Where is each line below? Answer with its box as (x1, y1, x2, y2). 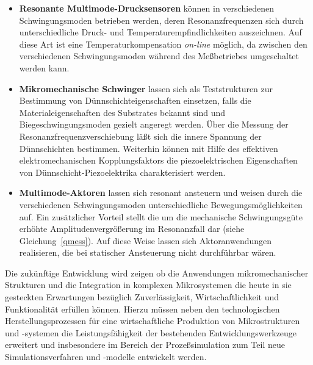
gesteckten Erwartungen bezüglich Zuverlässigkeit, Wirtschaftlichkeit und (5, 291, 279, 303)
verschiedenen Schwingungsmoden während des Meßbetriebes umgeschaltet (19, 49, 300, 62)
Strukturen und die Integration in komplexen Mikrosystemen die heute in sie (5, 278, 292, 291)
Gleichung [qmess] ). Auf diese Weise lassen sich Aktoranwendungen (19, 234, 272, 247)
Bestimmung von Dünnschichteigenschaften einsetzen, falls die (19, 94, 251, 107)
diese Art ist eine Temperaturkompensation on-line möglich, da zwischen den (19, 37, 308, 50)
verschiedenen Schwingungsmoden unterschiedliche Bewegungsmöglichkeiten (19, 198, 303, 211)
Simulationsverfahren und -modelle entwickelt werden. (5, 350, 207, 363)
